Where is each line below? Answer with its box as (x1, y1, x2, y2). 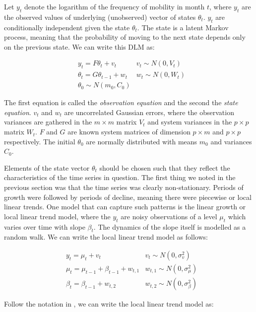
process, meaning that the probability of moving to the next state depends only (4, 32, 246, 42)
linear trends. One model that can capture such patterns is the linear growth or (4, 201, 246, 212)
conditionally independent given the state (4, 22, 130, 32)
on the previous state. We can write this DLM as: (4, 41, 155, 52)
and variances (210, 136, 252, 146)
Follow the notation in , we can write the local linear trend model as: (4, 299, 214, 309)
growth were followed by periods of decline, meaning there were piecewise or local (4, 191, 252, 202)
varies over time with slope (4, 221, 85, 232)
